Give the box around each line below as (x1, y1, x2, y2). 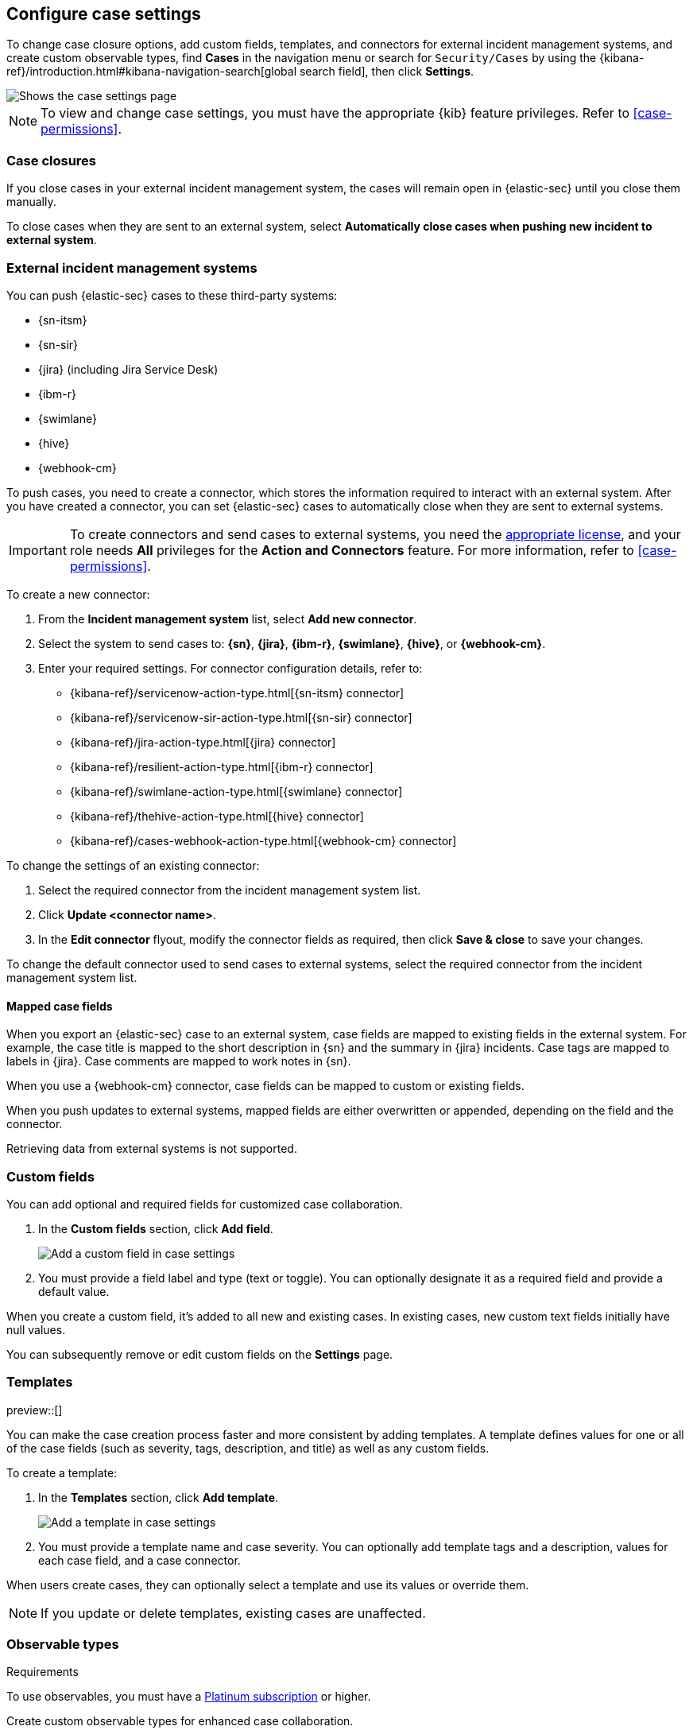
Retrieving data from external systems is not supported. (6, 1142, 297, 1156)
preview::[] (6, 1402, 63, 1417)
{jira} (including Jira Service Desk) (38, 362, 219, 376)
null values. (6, 1322, 66, 1336)
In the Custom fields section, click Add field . (38, 1221, 273, 1236)
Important (9, 541, 67, 558)
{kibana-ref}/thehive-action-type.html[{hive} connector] (70, 809, 364, 823)
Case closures (6, 152, 96, 169)
